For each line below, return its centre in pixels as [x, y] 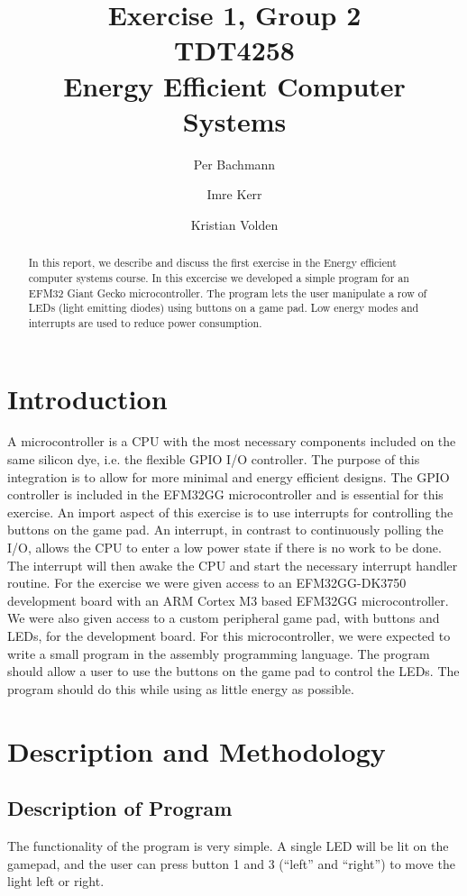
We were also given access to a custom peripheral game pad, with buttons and [224, 618]
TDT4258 [234, 50]
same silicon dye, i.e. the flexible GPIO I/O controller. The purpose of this [214, 459]
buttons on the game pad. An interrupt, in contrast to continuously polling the [225, 530]
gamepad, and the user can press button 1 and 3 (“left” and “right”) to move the [231, 863]
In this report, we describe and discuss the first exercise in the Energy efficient [212, 263]
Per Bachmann [234, 164]
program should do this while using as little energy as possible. [181, 688]
